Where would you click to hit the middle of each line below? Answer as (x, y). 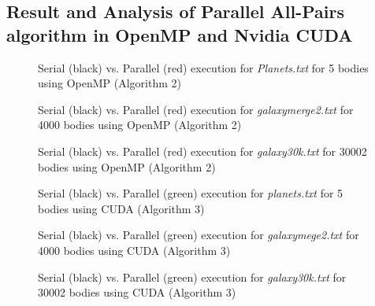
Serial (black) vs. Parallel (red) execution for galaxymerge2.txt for (196, 109)
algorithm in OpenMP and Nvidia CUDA (180, 34)
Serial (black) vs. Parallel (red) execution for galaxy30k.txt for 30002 (202, 151)
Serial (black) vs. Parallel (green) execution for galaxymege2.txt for (199, 235)
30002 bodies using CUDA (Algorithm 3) (137, 292)
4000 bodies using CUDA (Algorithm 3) (134, 250)
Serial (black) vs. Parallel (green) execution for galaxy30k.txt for (192, 277)
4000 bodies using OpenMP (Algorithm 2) (140, 125)
